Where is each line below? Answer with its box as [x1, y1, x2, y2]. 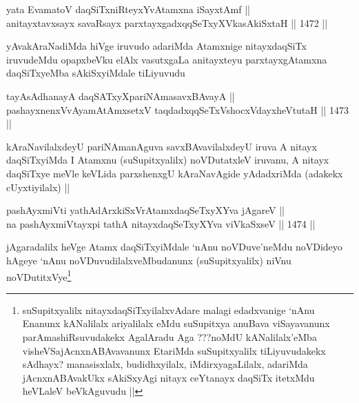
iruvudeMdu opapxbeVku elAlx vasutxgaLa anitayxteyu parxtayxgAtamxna [6, 52, 327, 66]
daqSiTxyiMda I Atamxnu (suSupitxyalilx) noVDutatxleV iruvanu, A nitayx [6, 153, 329, 167]
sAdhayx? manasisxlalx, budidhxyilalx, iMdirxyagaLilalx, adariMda [22, 357, 308, 371]
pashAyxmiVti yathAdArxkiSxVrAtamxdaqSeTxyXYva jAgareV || [6, 203, 285, 217]
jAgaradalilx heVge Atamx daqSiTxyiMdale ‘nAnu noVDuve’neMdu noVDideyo [6, 239, 342, 254]
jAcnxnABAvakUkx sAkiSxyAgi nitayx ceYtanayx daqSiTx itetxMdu [22, 370, 315, 384]
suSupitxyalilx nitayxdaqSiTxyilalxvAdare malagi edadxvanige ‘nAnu [22, 302, 315, 317]
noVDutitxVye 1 [6, 267, 72, 284]
